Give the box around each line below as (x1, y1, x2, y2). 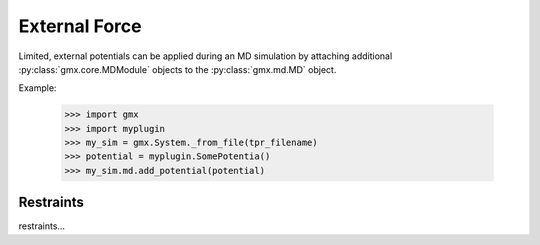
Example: (18, 82, 57, 94)
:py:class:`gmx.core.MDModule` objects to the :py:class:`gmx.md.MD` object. (18, 63, 337, 75)
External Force (18, 15, 142, 37)
